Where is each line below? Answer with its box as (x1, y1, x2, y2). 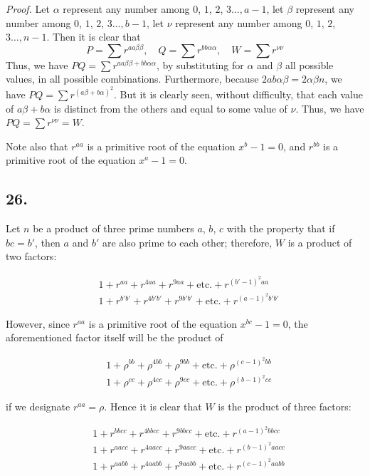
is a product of (287, 234, 352, 249)
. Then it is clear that (46, 29, 141, 44)
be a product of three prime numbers (33, 221, 194, 236)
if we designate (6, 399, 70, 414)
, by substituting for (157, 57, 244, 72)
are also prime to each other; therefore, (102, 234, 273, 249)
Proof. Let (6, 1, 50, 16)
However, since (6, 316, 70, 331)
